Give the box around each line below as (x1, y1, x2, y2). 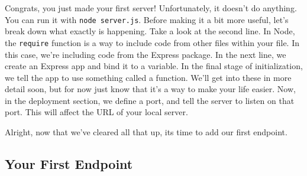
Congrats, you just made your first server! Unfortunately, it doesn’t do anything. (5, 2, 297, 14)
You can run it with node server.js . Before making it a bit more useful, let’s (5, 13, 289, 25)
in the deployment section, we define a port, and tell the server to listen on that (5, 94, 295, 106)
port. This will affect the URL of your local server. (5, 106, 188, 118)
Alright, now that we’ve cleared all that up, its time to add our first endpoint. (5, 126, 287, 138)
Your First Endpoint (5, 155, 133, 173)
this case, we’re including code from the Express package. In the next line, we (5, 48, 286, 60)
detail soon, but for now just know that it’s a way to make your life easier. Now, (5, 83, 296, 95)
